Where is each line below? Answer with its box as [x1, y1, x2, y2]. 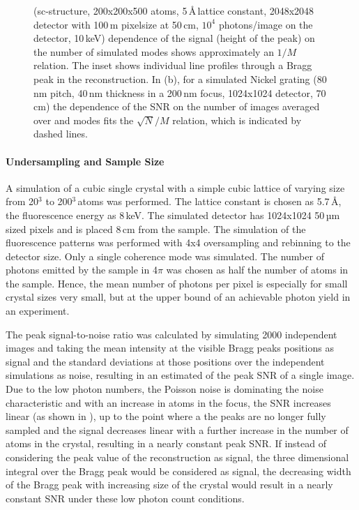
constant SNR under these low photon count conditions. [6, 490, 245, 505]
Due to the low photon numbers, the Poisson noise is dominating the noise [6, 382, 323, 396]
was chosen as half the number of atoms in [166, 262, 349, 277]
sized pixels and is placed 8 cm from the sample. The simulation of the [6, 221, 306, 236]
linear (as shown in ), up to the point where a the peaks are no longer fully [6, 409, 326, 423]
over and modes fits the [33, 112, 134, 127]
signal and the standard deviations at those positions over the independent [6, 354, 325, 368]
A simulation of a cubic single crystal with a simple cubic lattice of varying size [6, 180, 345, 195]
